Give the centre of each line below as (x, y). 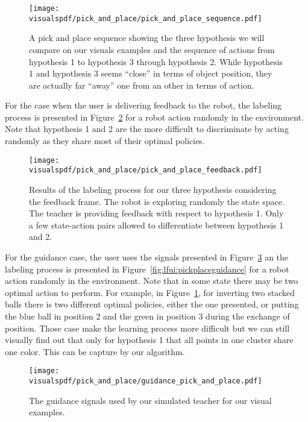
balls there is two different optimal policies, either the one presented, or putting (152, 304)
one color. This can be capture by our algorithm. (95, 351)
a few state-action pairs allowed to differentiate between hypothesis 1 (156, 225)
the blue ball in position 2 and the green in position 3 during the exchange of (147, 316)
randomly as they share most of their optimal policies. (105, 141)
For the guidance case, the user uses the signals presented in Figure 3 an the (147, 257)
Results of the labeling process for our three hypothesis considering (153, 189)
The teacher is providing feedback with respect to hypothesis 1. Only (156, 213)
